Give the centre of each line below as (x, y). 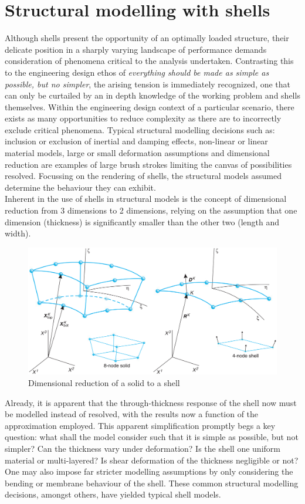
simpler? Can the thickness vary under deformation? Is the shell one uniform (143, 448)
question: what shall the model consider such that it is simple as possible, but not (152, 437)
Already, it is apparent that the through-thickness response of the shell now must (151, 402)
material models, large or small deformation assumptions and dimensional (137, 153)
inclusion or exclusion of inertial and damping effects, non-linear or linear (136, 141)
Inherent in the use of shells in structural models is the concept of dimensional (146, 199)
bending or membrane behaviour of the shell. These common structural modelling (152, 483)
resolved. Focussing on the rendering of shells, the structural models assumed (143, 176)
